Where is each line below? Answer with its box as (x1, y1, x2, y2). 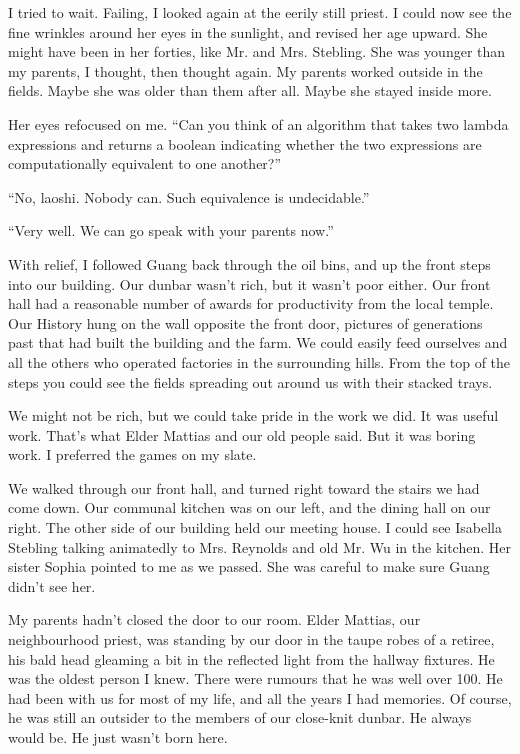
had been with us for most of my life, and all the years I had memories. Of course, (8, 687, 512, 708)
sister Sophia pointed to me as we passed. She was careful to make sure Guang (8, 556, 490, 577)
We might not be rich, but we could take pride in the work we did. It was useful (8, 405, 499, 426)
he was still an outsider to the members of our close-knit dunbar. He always (8, 707, 472, 728)
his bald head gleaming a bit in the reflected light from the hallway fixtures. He (8, 648, 495, 669)
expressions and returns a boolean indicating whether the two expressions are (8, 133, 482, 154)
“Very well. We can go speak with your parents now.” (8, 220, 334, 241)
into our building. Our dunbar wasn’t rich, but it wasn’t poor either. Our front (8, 273, 491, 294)
